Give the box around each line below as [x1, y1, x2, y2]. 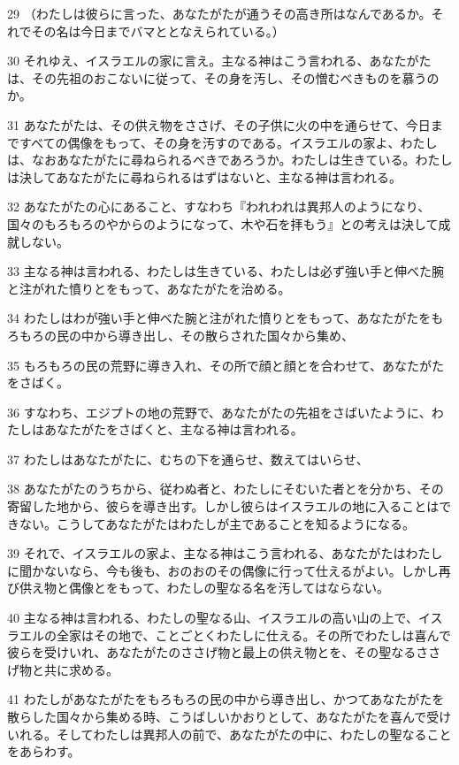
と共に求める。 [31, 660, 119, 678]
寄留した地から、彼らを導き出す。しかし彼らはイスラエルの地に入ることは [7, 497, 440, 516]
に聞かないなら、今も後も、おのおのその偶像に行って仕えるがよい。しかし [7, 561, 439, 579]
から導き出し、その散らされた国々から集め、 [93, 325, 354, 344]
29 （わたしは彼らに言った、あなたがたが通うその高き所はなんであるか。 [7, 4, 432, 22]
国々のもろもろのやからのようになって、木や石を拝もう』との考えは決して [7, 214, 439, 233]
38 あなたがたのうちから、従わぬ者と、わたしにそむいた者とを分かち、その [7, 479, 444, 498]
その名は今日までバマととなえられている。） [31, 21, 285, 40]
